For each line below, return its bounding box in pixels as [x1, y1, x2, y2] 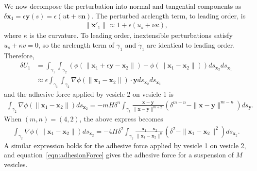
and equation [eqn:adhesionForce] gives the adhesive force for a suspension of [4, 150, 234, 160]
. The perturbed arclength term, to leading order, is [91, 10, 246, 20]
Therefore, [4, 50, 34, 60]
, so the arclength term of [38, 40, 115, 50]
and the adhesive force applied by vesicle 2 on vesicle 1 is [4, 88, 174, 99]
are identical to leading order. [147, 40, 235, 50]
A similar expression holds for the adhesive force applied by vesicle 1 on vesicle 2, [4, 140, 246, 150]
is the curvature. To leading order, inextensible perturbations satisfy [30, 30, 233, 40]
